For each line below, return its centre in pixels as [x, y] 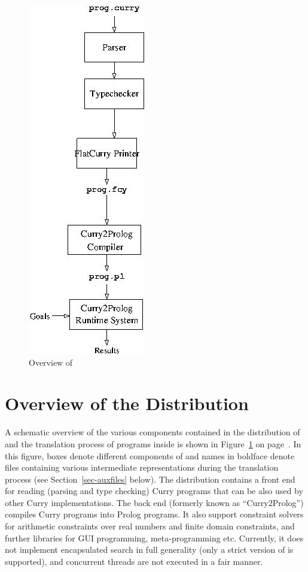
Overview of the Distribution [127, 403]
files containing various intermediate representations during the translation [142, 467]
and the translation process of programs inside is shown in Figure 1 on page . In [153, 443]
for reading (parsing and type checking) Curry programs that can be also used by [154, 491]
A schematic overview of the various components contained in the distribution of [153, 432]
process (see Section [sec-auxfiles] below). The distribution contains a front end [150, 479]
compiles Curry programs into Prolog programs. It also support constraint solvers [154, 514]
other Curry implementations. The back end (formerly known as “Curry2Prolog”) [154, 502]
